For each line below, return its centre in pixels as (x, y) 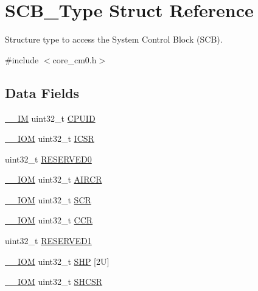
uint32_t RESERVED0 (48, 159)
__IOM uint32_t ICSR (50, 138)
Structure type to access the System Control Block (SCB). (114, 39)
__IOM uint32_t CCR (49, 220)
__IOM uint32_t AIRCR (54, 179)
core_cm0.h (75, 59)
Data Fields (42, 92)
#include (22, 59)
